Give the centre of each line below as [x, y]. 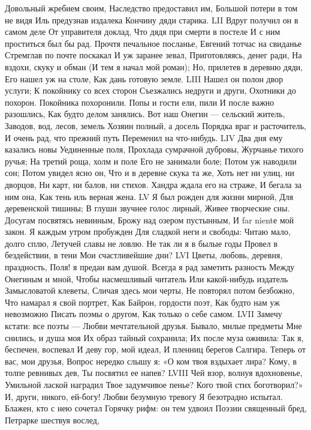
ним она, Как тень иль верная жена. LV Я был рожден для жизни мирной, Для [149, 196]
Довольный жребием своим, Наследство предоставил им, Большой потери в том [151, 8]
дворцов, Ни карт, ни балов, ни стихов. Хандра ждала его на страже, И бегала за [153, 184]
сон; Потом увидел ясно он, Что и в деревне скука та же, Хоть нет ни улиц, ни [150, 173]
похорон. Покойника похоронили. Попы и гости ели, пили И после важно [140, 102]
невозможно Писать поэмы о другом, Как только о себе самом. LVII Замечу [144, 314]
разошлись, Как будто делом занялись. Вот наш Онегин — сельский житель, [145, 114]
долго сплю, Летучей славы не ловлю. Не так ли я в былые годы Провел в [141, 243]
